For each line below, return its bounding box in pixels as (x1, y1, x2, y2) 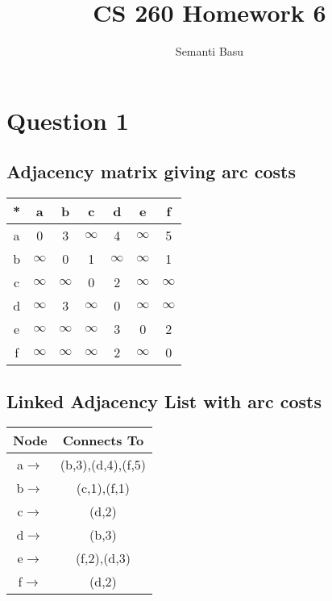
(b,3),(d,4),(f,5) (60, 455, 147, 474)
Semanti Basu (175, 43, 244, 60)
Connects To (62, 431, 144, 450)
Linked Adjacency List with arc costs (6, 388, 322, 413)
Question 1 (6, 103, 129, 136)
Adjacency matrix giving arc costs (6, 159, 297, 184)
